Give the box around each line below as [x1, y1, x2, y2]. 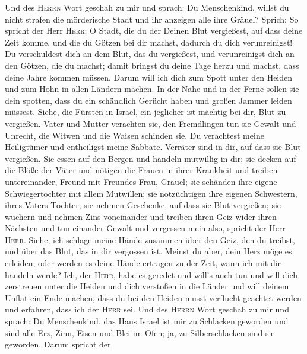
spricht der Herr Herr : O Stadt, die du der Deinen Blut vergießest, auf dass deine [5, 24, 303, 37]
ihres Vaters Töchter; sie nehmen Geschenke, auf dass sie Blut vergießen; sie [5, 199, 281, 211]
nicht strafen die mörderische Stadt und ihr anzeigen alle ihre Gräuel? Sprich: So [5, 12, 299, 25]
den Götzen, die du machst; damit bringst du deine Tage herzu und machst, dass [5, 59, 299, 71]
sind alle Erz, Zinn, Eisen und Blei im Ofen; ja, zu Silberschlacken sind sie [5, 326, 275, 339]
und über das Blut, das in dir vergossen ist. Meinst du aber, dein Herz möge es [5, 245, 292, 257]
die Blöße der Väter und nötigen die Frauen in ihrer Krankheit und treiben [5, 164, 278, 176]
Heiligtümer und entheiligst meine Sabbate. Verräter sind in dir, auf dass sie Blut [5, 141, 301, 153]
